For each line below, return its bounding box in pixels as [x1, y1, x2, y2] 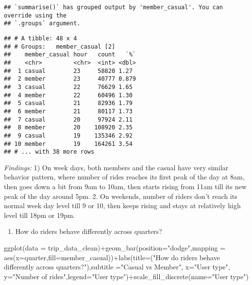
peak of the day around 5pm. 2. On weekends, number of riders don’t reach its [4, 191, 237, 201]
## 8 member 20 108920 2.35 [4, 124, 133, 131]
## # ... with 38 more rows [4, 148, 95, 156]
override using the [4, 12, 67, 19]
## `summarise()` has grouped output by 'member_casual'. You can [4, 4, 223, 11]
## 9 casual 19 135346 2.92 [4, 132, 133, 139]
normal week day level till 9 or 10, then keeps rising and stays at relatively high [4, 200, 241, 211]
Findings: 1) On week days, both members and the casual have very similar [4, 162, 229, 172]
